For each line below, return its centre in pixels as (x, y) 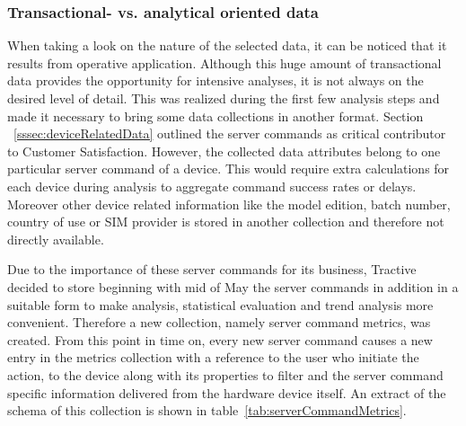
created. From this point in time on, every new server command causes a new (220, 339)
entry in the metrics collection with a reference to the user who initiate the (213, 357)
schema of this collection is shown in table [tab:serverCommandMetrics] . (207, 410)
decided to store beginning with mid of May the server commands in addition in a (233, 286)
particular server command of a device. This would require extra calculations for (229, 169)
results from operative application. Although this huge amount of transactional (224, 62)
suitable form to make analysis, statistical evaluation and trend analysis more (220, 304)
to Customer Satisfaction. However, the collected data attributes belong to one (224, 151)
